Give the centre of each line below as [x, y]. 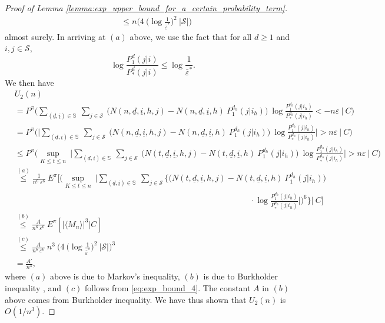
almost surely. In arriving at [55, 36]
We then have [29, 82]
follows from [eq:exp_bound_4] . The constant [167, 287]
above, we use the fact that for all [191, 36]
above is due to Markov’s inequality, [115, 276]
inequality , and [33, 287]
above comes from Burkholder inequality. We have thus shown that [126, 299]
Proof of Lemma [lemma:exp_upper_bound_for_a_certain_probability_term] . [146, 8]
